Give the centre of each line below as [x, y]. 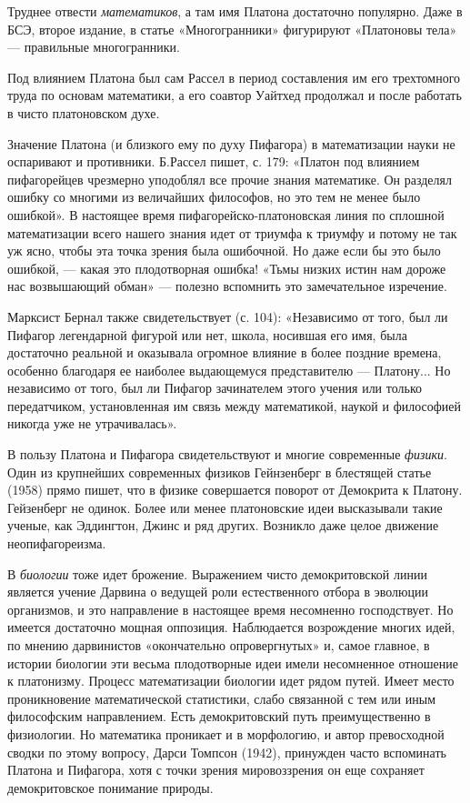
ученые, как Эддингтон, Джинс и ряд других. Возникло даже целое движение [223, 525]
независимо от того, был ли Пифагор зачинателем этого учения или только [215, 388]
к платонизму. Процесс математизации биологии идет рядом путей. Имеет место [231, 681]
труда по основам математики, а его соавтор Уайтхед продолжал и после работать [235, 95]
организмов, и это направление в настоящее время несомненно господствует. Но [230, 609]
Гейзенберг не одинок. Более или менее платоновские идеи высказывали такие [225, 507]
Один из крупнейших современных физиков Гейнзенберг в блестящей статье [220, 472]
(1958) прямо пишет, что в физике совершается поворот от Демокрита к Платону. [235, 490]
